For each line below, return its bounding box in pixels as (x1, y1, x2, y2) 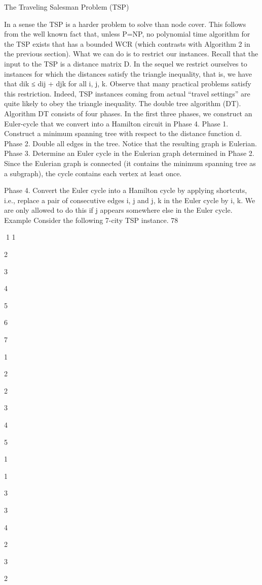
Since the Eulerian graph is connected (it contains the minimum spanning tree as (4, 157, 256, 168)
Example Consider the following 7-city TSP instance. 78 (4, 214, 178, 225)
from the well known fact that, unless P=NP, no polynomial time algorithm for (4, 28, 250, 39)
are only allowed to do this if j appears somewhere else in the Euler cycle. (4, 205, 233, 215)
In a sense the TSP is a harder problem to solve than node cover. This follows (4, 18, 246, 29)
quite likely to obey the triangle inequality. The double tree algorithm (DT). (4, 98, 241, 109)
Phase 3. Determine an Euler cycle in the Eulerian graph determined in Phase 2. (4, 148, 254, 158)
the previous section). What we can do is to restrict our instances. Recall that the (4, 48, 258, 59)
